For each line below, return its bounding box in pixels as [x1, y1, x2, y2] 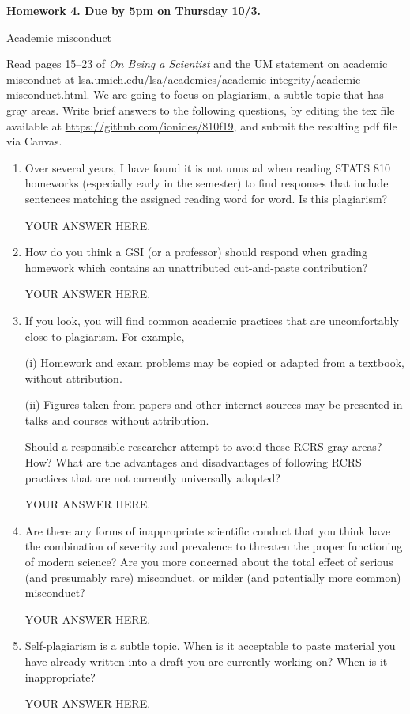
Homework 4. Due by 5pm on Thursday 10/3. [6, 2, 261, 18]
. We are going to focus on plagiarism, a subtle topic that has [86, 86, 384, 103]
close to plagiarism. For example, [24, 327, 185, 344]
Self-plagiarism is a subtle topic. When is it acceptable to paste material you [24, 637, 396, 654]
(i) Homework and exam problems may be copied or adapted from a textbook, [24, 354, 404, 371]
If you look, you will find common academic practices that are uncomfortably [24, 312, 399, 328]
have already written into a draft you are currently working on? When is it [24, 653, 388, 669]
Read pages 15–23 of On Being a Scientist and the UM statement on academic [6, 55, 388, 72]
